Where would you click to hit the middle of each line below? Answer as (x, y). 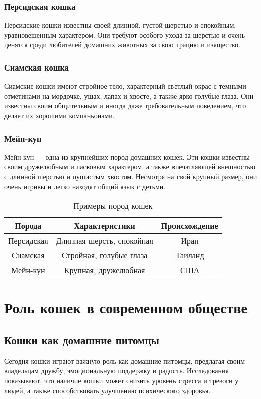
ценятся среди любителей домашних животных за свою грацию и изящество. (122, 45)
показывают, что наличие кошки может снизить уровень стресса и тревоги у (121, 380)
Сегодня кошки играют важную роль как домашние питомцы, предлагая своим (125, 360)
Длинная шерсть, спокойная (105, 241)
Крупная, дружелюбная (105, 270)
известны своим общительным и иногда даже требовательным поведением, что (125, 106)
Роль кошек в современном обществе (126, 308)
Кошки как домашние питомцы (82, 339)
